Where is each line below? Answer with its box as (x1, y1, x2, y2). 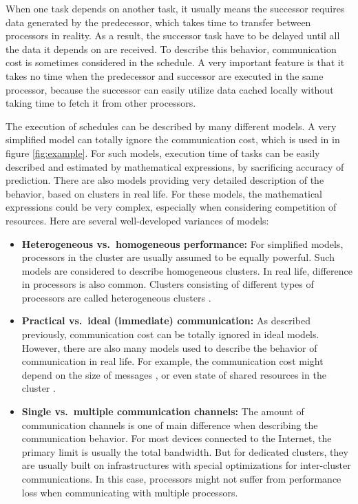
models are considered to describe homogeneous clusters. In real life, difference (21, 263, 352, 277)
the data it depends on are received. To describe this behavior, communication (6, 41, 337, 56)
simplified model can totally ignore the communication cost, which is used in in (6, 132, 340, 147)
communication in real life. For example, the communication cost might (21, 354, 324, 368)
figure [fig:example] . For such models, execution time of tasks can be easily (6, 145, 320, 160)
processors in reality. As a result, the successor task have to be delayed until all (6, 28, 340, 43)
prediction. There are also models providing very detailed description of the (6, 173, 324, 187)
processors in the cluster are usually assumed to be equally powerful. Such (21, 250, 335, 264)
